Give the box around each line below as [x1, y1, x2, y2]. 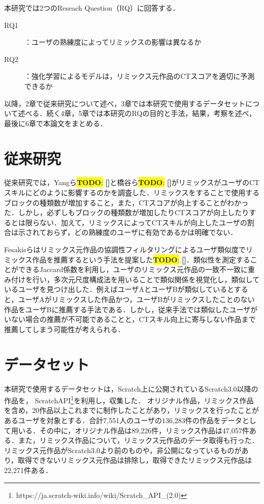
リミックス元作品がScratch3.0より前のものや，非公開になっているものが [4, 444, 242, 455]
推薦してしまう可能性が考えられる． [4, 323, 125, 334]
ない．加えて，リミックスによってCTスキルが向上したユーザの [39, 217, 247, 227]
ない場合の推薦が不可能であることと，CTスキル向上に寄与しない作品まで [11, 314, 256, 324]
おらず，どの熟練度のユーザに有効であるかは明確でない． [46, 227, 238, 238]
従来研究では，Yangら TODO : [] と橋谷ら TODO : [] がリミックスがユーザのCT [4, 177, 260, 188]
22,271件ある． [4, 464, 52, 475]
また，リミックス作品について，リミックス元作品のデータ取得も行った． [18, 435, 259, 446]
